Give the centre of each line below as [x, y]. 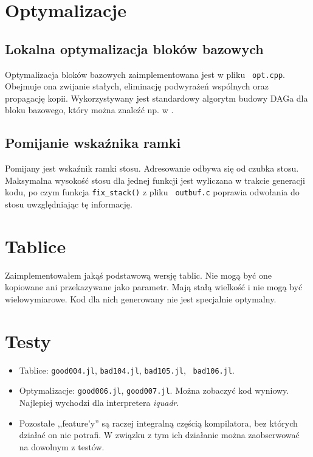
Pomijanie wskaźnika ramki [93, 143]
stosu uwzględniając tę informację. [69, 204]
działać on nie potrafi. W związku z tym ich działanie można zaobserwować [159, 435]
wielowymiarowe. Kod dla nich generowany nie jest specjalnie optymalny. [141, 298]
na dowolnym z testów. [62, 446]
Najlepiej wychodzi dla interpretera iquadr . [99, 402]
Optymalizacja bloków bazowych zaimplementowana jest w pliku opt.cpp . [145, 74]
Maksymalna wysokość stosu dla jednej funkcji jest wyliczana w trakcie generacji [155, 180]
